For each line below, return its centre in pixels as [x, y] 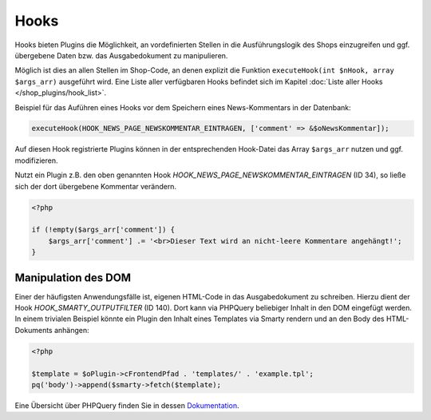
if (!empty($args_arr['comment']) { [103, 230]
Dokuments [34, 330]
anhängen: [71, 330]
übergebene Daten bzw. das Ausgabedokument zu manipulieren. [121, 55]
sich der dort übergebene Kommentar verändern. [96, 186]
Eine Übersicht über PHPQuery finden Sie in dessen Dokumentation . [127, 406]
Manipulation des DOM [73, 277]
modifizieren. [36, 160]
